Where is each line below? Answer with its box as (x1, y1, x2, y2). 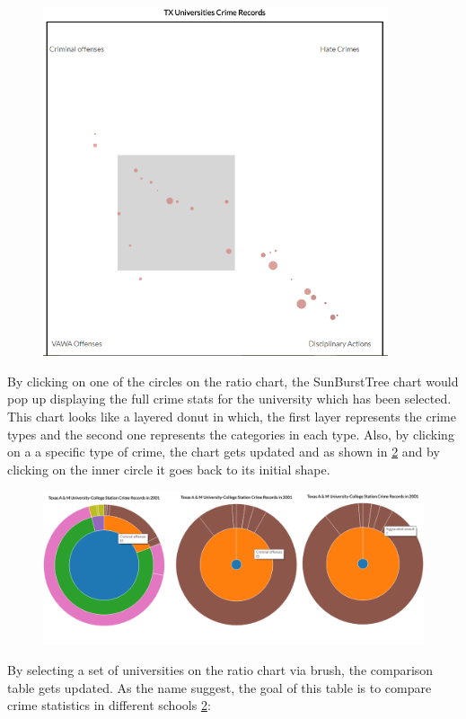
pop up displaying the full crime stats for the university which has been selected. (7, 389, 452, 408)
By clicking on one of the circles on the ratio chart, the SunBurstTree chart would (7, 371, 459, 390)
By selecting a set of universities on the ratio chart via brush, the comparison (7, 661, 434, 679)
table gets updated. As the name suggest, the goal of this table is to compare (7, 678, 432, 697)
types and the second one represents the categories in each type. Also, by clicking (7, 424, 454, 443)
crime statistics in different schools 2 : (7, 696, 211, 715)
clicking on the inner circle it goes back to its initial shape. (7, 459, 330, 478)
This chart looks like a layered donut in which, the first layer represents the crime (7, 406, 456, 425)
